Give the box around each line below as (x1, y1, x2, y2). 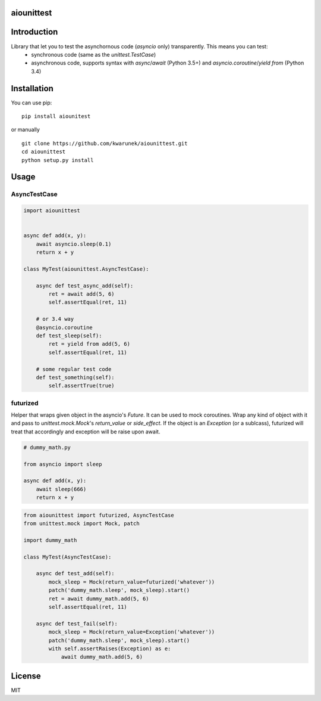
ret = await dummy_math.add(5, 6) (48, 595, 149, 602)
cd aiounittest (21, 148, 66, 155)
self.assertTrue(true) (48, 382, 115, 389)
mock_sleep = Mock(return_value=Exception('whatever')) (48, 629, 215, 635)
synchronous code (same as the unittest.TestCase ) (31, 51, 156, 58)
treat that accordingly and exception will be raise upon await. (11, 428, 160, 435)
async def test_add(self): (36, 570, 115, 577)
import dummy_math (23, 536, 77, 544)
